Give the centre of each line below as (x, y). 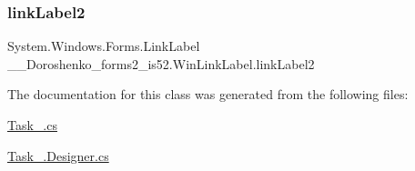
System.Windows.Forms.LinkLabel (104, 46)
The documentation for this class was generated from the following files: (208, 94)
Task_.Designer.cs (58, 155)
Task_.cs (32, 125)
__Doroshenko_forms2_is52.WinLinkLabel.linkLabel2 (161, 63)
